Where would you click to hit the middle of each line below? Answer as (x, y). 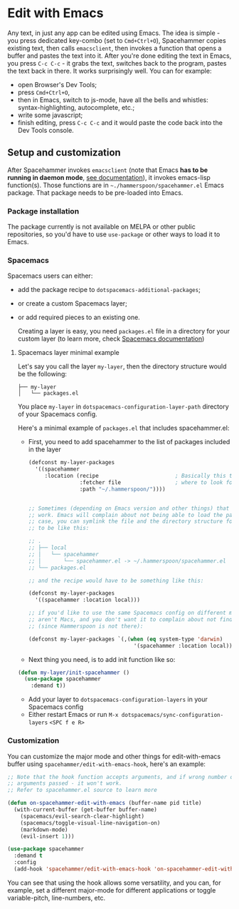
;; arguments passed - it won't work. (65, 783)
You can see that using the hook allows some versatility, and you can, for (114, 883)
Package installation (43, 211)
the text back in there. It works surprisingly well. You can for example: (110, 71)
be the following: (42, 374)
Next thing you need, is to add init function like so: (102, 659)
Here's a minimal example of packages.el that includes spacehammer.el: (123, 428)
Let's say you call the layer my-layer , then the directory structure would (122, 366)
